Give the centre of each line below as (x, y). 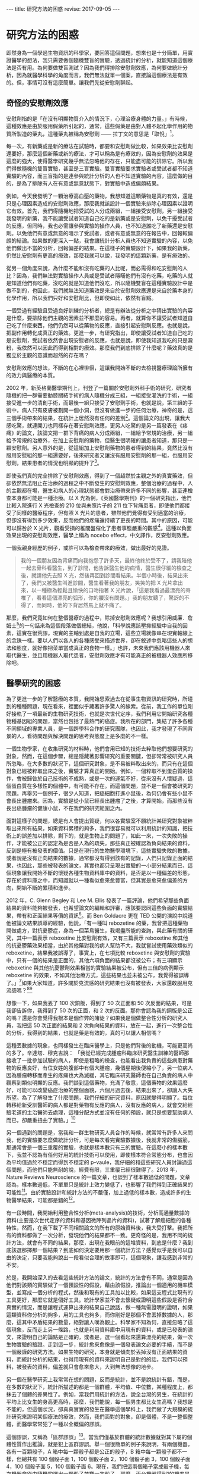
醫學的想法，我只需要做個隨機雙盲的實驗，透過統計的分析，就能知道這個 (99, 60)
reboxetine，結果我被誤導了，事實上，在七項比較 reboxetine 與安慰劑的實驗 (98, 953)
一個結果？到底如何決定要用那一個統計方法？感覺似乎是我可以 (112, 1250)
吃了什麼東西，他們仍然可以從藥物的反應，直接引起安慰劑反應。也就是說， (102, 326)
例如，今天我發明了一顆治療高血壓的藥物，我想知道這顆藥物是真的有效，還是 (99, 196)
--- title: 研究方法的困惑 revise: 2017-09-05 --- (63, 9)
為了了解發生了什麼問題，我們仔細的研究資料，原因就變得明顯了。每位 (107, 1097)
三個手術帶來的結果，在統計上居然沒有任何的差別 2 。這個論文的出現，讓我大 (98, 418)
